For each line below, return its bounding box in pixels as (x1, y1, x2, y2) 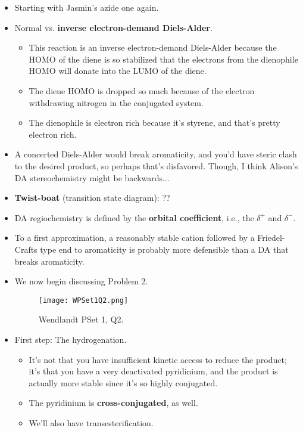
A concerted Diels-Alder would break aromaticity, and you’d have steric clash (14, 148, 297, 160)
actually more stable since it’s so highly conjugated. (29, 376, 218, 389)
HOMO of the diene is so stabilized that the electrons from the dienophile (29, 52, 298, 65)
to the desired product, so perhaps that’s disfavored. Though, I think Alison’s (14, 159, 298, 172)
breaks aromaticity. (14, 255, 85, 267)
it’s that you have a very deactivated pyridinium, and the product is (29, 365, 278, 377)
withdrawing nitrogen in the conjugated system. (29, 96, 204, 108)
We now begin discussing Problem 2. (14, 275, 148, 287)
